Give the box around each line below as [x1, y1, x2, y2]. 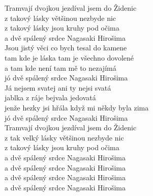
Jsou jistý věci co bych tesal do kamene [5, 42, 127, 53]
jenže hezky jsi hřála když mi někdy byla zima [5, 102, 149, 113]
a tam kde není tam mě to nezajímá [5, 62, 116, 73]
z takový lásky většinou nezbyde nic [5, 12, 116, 23]
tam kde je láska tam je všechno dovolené [5, 52, 134, 63]
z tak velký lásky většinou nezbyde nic [5, 132, 124, 143]
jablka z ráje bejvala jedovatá [5, 92, 96, 103]
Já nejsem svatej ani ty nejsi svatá [5, 82, 111, 93]
